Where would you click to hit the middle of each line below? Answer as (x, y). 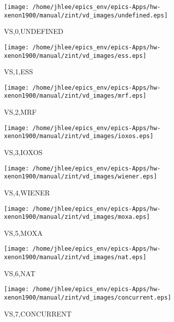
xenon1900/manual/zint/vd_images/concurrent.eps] (88, 298)
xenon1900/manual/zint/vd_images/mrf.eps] (75, 96)
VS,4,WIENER (27, 192)
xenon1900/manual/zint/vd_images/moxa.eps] (77, 217)
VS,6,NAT (20, 273)
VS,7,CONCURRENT (38, 313)
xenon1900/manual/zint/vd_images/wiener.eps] (81, 177)
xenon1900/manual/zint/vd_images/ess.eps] (75, 56)
